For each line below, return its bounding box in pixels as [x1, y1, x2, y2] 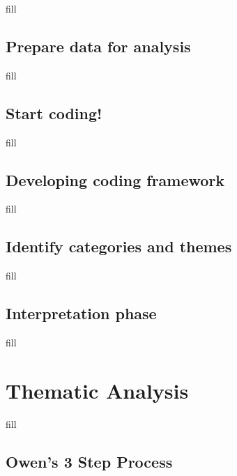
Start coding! [6, 102, 102, 123]
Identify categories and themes [6, 236, 232, 257]
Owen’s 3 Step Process [6, 450, 173, 472]
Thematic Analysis [6, 376, 189, 404]
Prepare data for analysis [6, 35, 191, 56]
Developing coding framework [6, 169, 225, 190]
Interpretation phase [6, 302, 157, 324]
